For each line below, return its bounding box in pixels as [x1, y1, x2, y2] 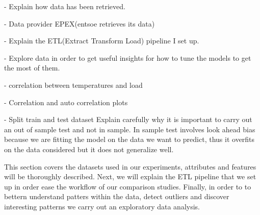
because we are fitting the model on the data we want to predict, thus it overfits [4, 134, 255, 145]
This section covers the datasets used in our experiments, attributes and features [4, 161, 256, 172]
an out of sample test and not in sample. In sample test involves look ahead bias [4, 124, 255, 134]
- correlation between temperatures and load [4, 79, 143, 90]
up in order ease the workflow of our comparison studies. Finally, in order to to [4, 181, 251, 192]
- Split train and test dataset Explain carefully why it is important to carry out [4, 114, 252, 125]
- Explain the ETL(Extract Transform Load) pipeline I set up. [4, 35, 199, 46]
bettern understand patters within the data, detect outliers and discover [4, 191, 229, 202]
